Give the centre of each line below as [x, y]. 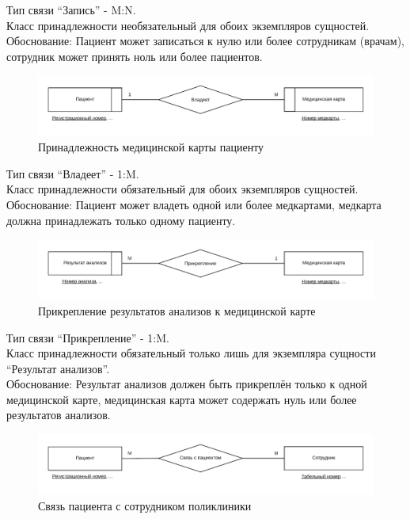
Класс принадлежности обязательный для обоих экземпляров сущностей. [182, 189]
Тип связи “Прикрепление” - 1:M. [88, 337]
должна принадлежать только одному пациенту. [121, 220]
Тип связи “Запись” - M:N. [71, 10]
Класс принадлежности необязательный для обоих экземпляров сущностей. [188, 25]
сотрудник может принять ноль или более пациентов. [135, 56]
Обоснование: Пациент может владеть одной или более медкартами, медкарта [194, 204]
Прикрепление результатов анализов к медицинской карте [177, 310]
